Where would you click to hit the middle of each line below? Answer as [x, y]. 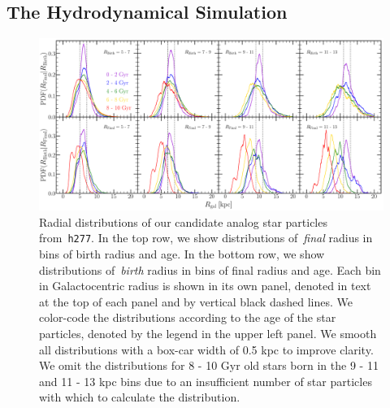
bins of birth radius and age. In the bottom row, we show [182, 254]
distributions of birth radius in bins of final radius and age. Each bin [210, 269]
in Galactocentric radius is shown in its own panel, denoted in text [205, 286]
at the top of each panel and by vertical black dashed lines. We [196, 301]
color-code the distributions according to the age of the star [188, 317]
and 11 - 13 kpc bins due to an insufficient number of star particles [206, 381]
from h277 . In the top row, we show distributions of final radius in [206, 238]
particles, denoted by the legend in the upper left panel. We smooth [208, 334]
